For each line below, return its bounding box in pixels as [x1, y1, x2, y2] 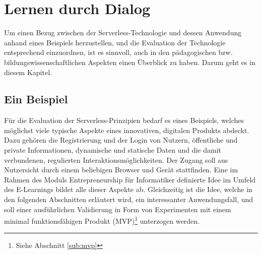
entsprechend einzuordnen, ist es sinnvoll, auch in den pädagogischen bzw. [4, 47, 233, 57]
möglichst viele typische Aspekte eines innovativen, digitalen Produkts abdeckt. [4, 124, 249, 135]
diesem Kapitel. [4, 67, 52, 77]
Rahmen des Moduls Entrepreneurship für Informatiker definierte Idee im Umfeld [4, 174, 256, 184]
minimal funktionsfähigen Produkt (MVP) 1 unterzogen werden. [4, 214, 200, 226]
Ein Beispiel [4, 91, 68, 107]
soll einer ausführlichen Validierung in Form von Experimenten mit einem [4, 204, 231, 214]
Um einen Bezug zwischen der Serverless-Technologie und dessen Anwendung [4, 27, 242, 38]
